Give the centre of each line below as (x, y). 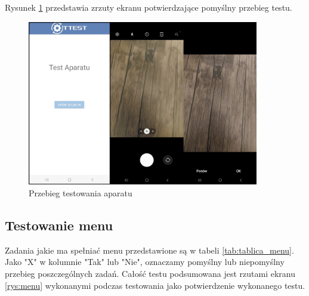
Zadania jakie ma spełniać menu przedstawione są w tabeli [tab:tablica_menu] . (149, 250)
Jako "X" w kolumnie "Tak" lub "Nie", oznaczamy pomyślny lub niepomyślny (145, 262)
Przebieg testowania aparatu (81, 192)
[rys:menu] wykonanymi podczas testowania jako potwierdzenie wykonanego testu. (155, 285)
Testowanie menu (59, 225)
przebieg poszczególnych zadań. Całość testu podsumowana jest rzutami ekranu (150, 273)
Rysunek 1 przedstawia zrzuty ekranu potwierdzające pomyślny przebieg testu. (149, 7)
